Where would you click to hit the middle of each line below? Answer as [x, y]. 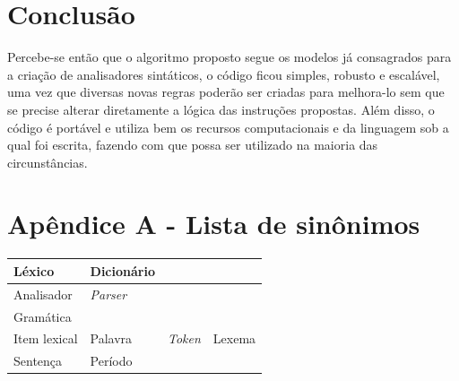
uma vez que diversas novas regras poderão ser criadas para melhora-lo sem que [226, 92]
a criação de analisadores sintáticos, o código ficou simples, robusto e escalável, [224, 74]
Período [111, 361]
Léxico [34, 270]
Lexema [234, 338]
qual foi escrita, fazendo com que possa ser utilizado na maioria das [193, 145]
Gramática [43, 316]
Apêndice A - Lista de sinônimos [214, 224]
